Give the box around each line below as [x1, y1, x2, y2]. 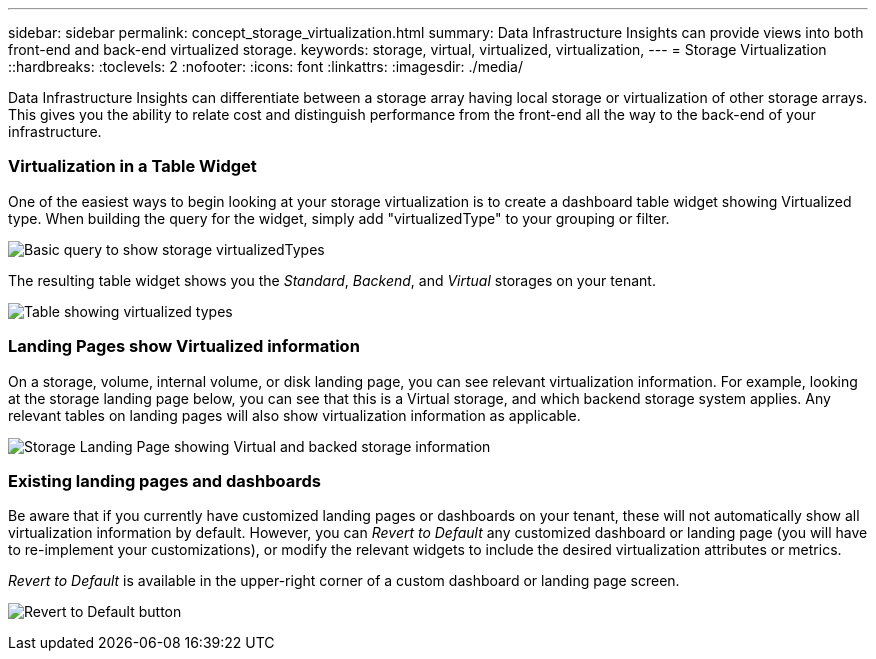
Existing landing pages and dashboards [8, 470, 321, 491]
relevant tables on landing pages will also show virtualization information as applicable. [8, 406, 581, 424]
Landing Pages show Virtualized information [8, 336, 360, 357]
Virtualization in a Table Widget [8, 156, 257, 177]
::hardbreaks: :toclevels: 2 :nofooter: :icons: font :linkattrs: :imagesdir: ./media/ [8, 58, 523, 75]
